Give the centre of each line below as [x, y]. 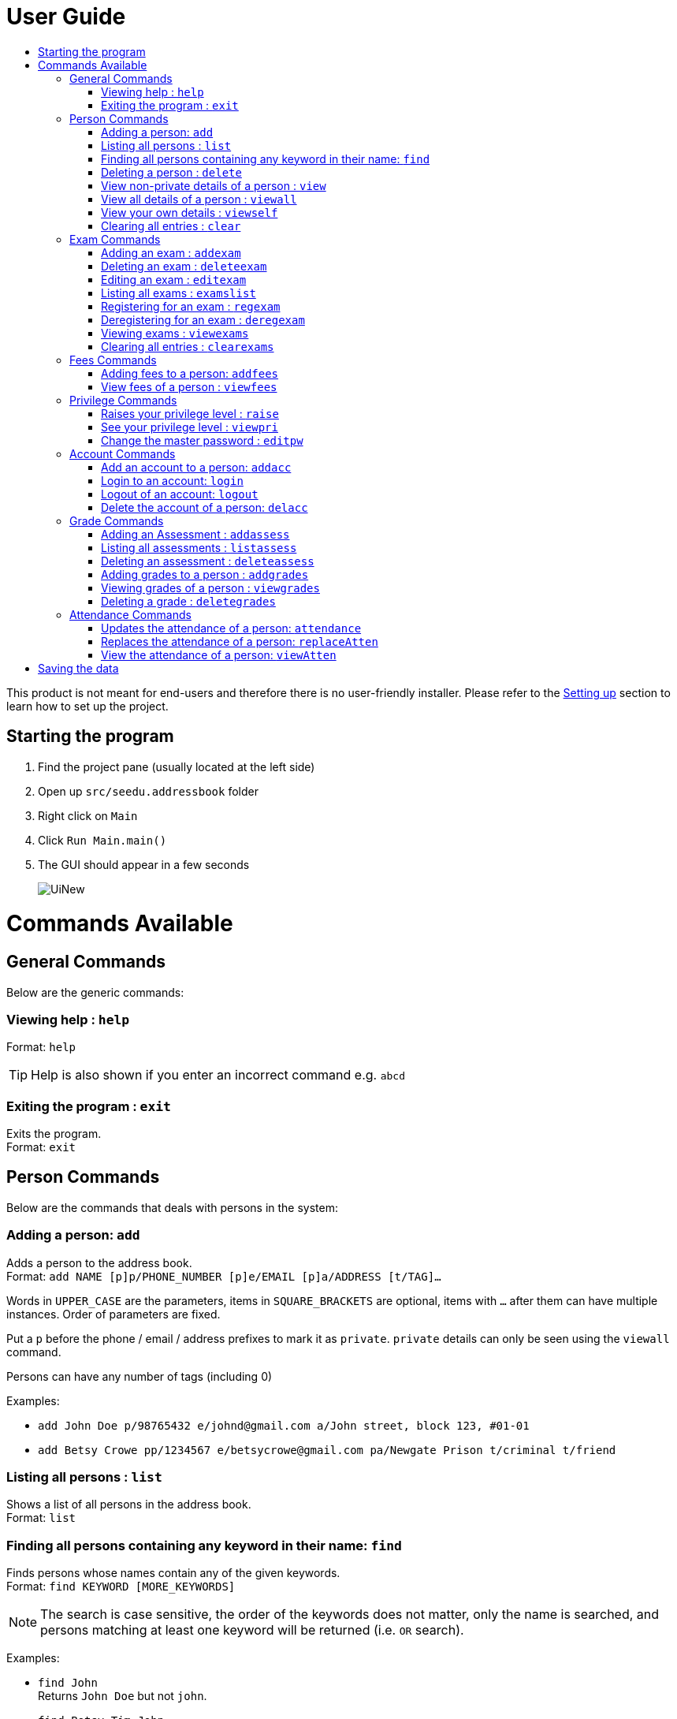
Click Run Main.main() [102, 840]
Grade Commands [117, 520]
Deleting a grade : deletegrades [188, 601]
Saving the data [78, 668]
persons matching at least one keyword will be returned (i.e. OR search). [252, 1630]
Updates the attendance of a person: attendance [231, 628]
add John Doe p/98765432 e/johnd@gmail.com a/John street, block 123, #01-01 [284, 1425]
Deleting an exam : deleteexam [184, 266]
